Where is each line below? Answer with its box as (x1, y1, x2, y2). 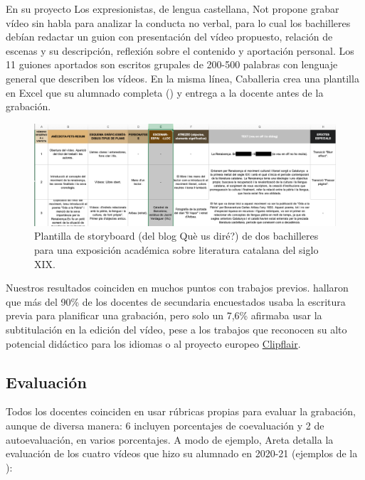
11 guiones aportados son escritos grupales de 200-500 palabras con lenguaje (6, 57, 338, 72)
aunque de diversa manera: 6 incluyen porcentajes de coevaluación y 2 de (6, 417, 324, 432)
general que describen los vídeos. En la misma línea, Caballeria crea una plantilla (6, 70, 359, 85)
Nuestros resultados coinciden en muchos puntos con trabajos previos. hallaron (6, 280, 349, 295)
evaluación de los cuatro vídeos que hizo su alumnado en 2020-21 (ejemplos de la (6, 446, 358, 461)
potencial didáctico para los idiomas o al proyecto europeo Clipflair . (6, 336, 301, 351)
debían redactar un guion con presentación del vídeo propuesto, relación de (6, 29, 333, 44)
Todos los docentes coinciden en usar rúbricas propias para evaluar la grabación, (6, 404, 356, 419)
